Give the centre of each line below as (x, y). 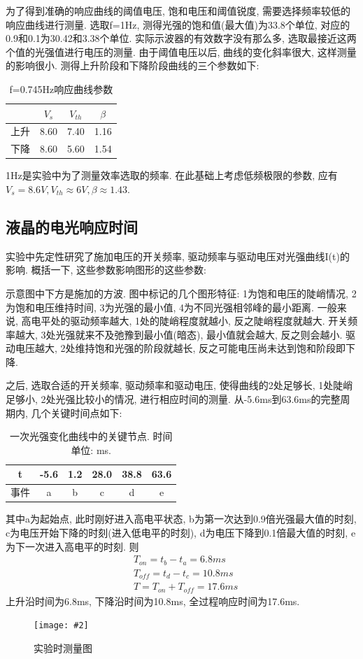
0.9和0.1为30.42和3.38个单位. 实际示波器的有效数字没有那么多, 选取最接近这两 (181, 38)
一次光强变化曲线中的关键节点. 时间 (91, 436)
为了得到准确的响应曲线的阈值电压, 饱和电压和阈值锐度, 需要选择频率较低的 (178, 10)
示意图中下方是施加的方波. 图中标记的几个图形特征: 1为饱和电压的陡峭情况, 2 (181, 293)
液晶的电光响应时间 (72, 226)
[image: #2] (61, 626)
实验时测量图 (63, 647)
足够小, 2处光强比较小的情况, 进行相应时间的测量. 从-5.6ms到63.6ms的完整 (173, 399)
